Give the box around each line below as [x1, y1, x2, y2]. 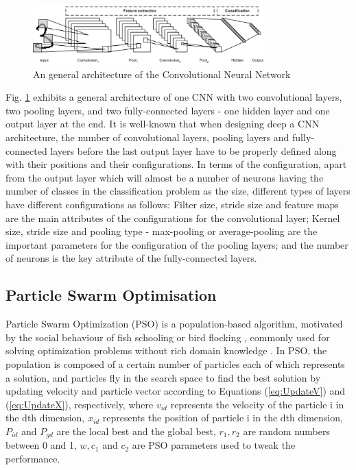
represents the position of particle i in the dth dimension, [102, 410, 343, 425]
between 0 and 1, [5, 438, 77, 452]
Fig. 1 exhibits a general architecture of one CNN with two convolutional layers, [5, 90, 342, 104]
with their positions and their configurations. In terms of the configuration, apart [5, 157, 347, 171]
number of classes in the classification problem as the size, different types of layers [5, 184, 351, 198]
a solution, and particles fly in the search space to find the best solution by [5, 370, 321, 384]
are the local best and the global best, [56, 423, 216, 438]
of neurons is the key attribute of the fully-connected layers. [5, 251, 257, 265]
